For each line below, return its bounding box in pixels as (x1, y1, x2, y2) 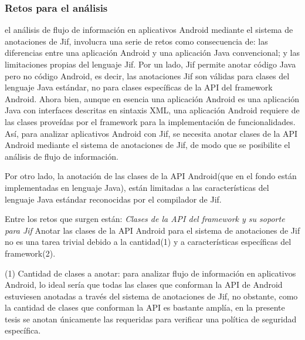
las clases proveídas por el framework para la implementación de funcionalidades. (5, 115, 296, 127)
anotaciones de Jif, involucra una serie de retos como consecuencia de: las (5, 35, 268, 47)
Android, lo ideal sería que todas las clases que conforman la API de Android (5, 278, 283, 291)
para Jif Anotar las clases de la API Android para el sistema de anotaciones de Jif (5, 224, 300, 236)
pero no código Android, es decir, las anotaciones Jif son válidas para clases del (5, 69, 290, 82)
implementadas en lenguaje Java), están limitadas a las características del (5, 181, 269, 193)
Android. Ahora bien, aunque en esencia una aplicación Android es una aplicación (5, 92, 299, 105)
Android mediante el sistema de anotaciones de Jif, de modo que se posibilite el (5, 139, 290, 151)
